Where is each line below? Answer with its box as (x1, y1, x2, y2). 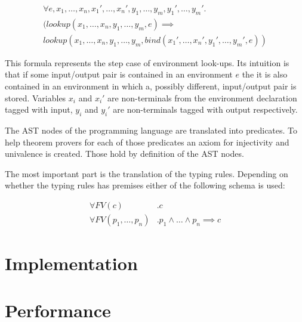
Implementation (5, 251, 138, 275)
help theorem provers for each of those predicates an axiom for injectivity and (5, 135, 289, 148)
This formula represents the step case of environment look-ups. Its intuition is (5, 56, 289, 69)
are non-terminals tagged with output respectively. (113, 103, 298, 116)
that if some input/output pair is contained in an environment (5, 68, 233, 80)
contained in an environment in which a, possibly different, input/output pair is (5, 80, 297, 92)
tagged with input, (5, 103, 73, 116)
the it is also (242, 68, 288, 80)
